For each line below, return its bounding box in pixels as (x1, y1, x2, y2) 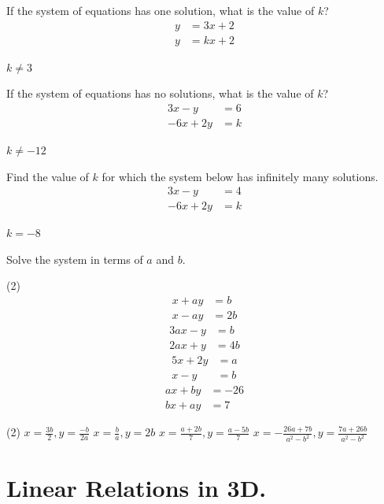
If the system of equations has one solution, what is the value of (6, 2, 315, 18)
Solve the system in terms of (6, 250, 143, 267)
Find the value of (6, 168, 89, 184)
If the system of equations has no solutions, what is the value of (6, 85, 314, 102)
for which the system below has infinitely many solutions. (102, 168, 378, 184)
